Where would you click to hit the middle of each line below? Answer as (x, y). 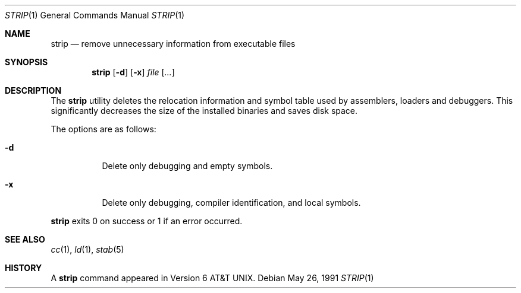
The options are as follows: (103, 129)
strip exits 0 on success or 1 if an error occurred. (147, 221)
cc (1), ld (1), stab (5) (87, 249)
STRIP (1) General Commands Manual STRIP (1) (95, 15)
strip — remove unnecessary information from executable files (173, 44)
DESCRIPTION (33, 90)
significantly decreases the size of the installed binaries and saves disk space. (204, 111)
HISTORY (23, 268)
